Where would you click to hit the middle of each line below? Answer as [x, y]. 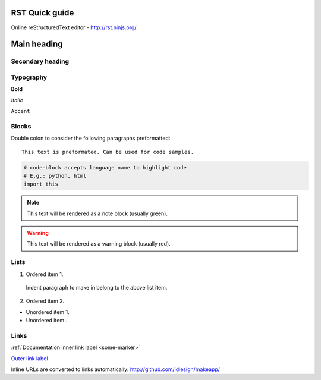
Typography [29, 77]
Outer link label [29, 358]
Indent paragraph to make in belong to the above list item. [97, 288]
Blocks [21, 126]
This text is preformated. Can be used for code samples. [108, 152]
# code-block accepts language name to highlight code [105, 167]
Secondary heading [40, 61]
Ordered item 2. [45, 301]
